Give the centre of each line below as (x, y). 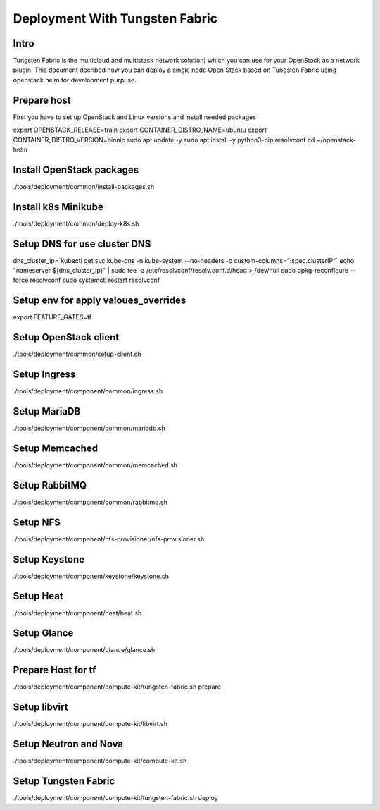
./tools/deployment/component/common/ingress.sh (88, 391)
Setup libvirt (40, 707)
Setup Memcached (56, 448)
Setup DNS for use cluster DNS (82, 244)
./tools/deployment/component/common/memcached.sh (95, 465)
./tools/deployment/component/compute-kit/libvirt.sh (90, 724)
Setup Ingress (44, 375)
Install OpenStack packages (76, 170)
